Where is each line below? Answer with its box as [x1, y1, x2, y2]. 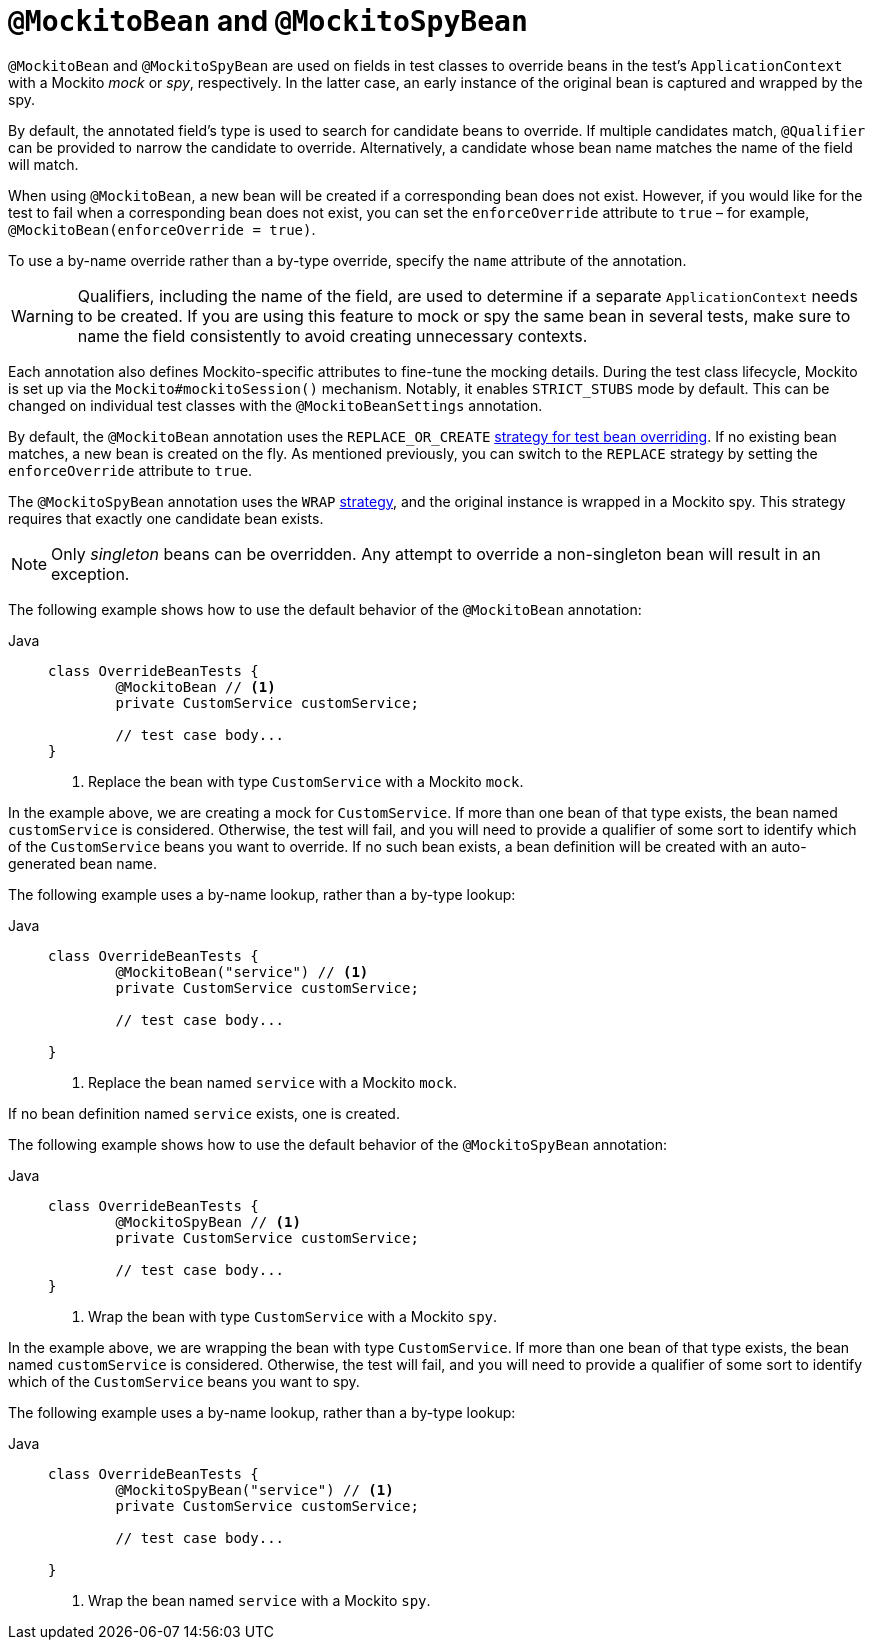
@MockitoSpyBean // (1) [115, 1213, 301, 1230]
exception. [51, 563, 130, 584]
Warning [11, 305, 74, 326]
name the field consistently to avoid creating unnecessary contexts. [77, 325, 588, 346]
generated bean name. [8, 854, 157, 872]
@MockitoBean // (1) [115, 678, 276, 695]
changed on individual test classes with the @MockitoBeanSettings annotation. [8, 396, 543, 414]
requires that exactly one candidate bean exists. [8, 509, 324, 527]
